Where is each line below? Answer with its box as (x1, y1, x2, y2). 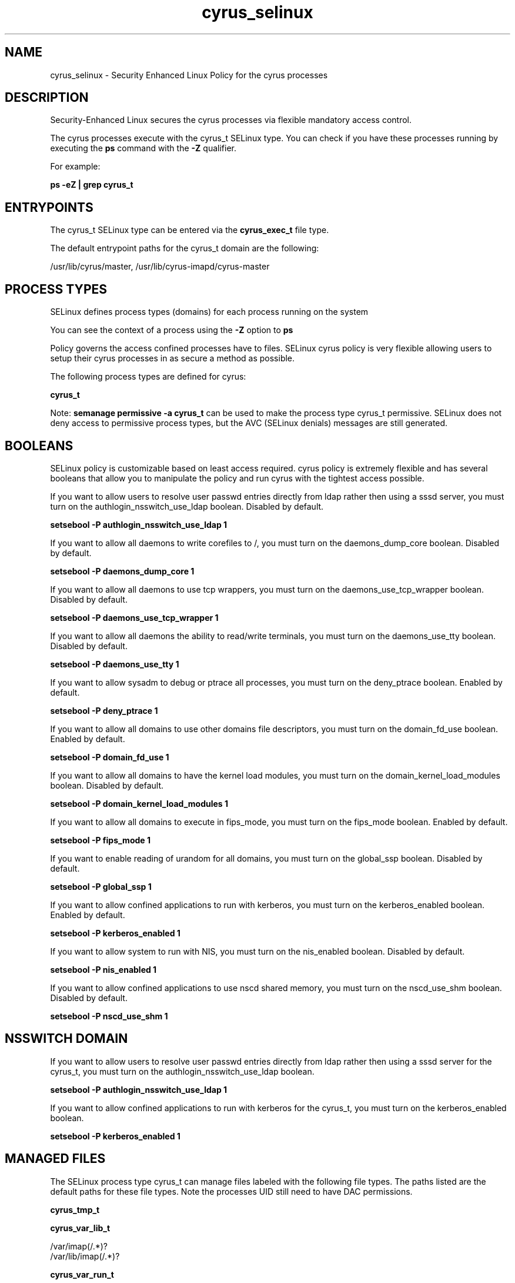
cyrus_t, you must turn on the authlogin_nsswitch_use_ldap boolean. (50, 1066, 315, 1076)
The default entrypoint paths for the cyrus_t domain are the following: (50, 243, 319, 254)
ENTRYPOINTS (5, 200, 93, 215)
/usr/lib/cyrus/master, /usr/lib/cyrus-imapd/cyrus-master (50, 261, 270, 272)
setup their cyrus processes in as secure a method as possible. (50, 353, 295, 364)
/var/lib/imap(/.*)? (50, 1251, 120, 1261)
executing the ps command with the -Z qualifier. (50, 143, 236, 154)
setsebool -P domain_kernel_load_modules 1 (50, 798, 229, 809)
